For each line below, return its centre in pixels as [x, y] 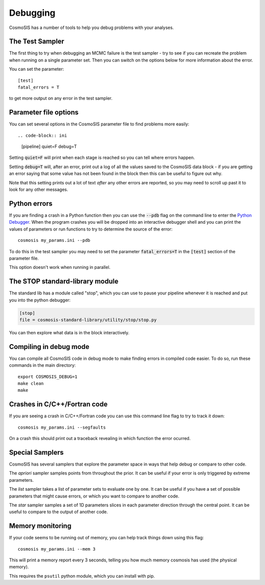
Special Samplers [36, 452]
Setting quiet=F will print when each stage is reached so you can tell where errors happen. [102, 158]
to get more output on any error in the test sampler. [61, 98]
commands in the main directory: [42, 365]
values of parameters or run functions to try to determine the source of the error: [91, 229]
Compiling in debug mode [49, 347]
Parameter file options [44, 112]
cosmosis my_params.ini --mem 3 [57, 549]
